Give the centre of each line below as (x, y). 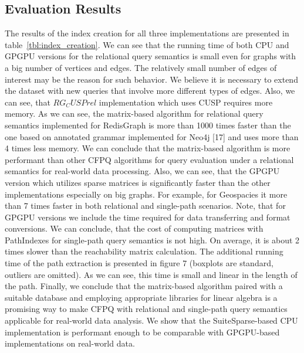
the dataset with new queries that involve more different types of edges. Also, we (150, 91)
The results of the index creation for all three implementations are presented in (147, 33)
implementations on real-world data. (70, 343)
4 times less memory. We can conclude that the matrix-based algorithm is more (148, 148)
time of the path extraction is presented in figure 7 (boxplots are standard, (139, 263)
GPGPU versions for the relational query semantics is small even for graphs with (151, 56)
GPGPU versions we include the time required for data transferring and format (148, 217)
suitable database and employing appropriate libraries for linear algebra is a (141, 297)
